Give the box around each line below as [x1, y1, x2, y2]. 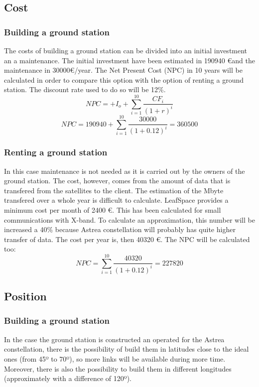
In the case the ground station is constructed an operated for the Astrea [4, 334, 225, 344]
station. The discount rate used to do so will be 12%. [4, 84, 166, 95]
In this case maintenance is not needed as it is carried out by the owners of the [4, 165, 245, 176]
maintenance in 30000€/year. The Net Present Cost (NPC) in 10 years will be [4, 65, 243, 75]
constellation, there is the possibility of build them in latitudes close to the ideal [4, 344, 249, 354]
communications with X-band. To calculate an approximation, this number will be [4, 214, 255, 225]
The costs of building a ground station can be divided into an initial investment [4, 45, 248, 55]
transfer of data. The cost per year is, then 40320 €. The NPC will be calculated [4, 234, 250, 244]
